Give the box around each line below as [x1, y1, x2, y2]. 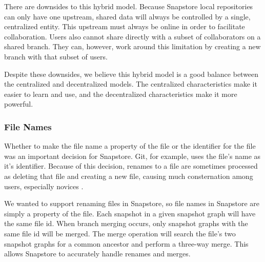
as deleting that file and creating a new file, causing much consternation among [4, 170, 253, 181]
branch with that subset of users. [4, 51, 108, 62]
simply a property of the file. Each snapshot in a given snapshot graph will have [4, 208, 256, 218]
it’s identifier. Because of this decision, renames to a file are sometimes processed [4, 160, 258, 171]
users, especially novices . [4, 180, 84, 191]
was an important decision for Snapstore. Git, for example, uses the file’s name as [4, 150, 261, 161]
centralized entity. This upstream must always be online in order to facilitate [4, 21, 245, 32]
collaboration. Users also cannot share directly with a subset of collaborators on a [4, 31, 261, 42]
